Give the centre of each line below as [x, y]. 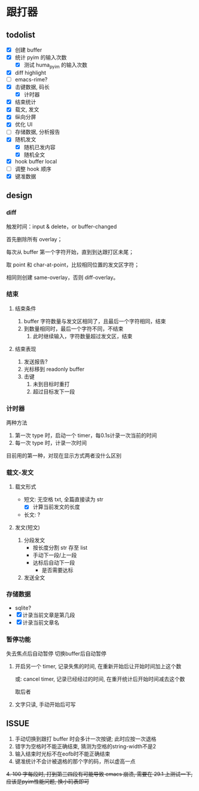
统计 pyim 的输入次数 [41, 57]
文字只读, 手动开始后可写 [45, 705]
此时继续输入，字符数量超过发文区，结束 [82, 336]
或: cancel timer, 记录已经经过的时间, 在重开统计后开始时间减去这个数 [100, 679]
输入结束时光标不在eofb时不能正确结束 [62, 754]
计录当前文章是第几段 [49, 615]
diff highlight [30, 72]
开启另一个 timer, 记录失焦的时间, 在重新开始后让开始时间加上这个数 [98, 666]
